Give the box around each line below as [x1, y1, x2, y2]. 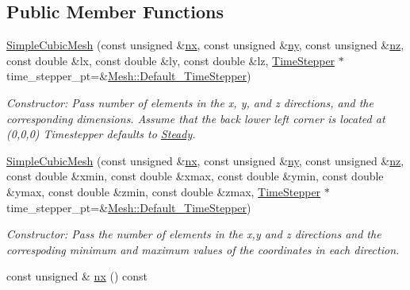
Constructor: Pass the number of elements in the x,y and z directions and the [6, 226, 381, 242]
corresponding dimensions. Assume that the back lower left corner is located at [6, 110, 385, 126]
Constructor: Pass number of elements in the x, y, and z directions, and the [6, 94, 374, 110]
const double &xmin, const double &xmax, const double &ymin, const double [6, 168, 384, 184]
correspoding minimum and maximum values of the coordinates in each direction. [6, 241, 400, 257]
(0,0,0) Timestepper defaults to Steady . [6, 126, 196, 142]
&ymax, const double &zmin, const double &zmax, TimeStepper [6, 183, 321, 199]
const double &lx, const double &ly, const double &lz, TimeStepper [6, 52, 335, 68]
